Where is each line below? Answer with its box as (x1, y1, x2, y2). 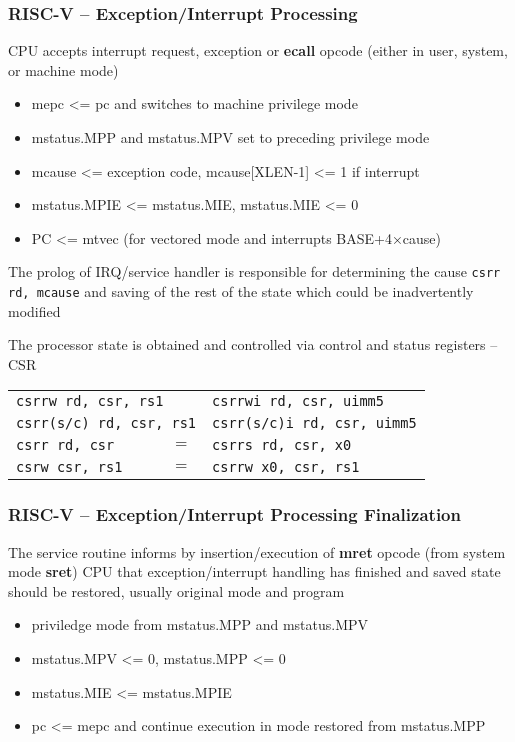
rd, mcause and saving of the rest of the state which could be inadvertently (8, 281, 474, 302)
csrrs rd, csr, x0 (212, 437, 352, 454)
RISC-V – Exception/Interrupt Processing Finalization (8, 502, 461, 527)
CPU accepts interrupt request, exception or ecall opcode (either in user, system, (8, 40, 508, 61)
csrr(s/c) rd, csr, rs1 (16, 415, 197, 432)
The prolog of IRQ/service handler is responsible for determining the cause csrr (8, 261, 501, 282)
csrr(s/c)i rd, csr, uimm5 (212, 415, 417, 432)
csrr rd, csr (16, 437, 115, 454)
